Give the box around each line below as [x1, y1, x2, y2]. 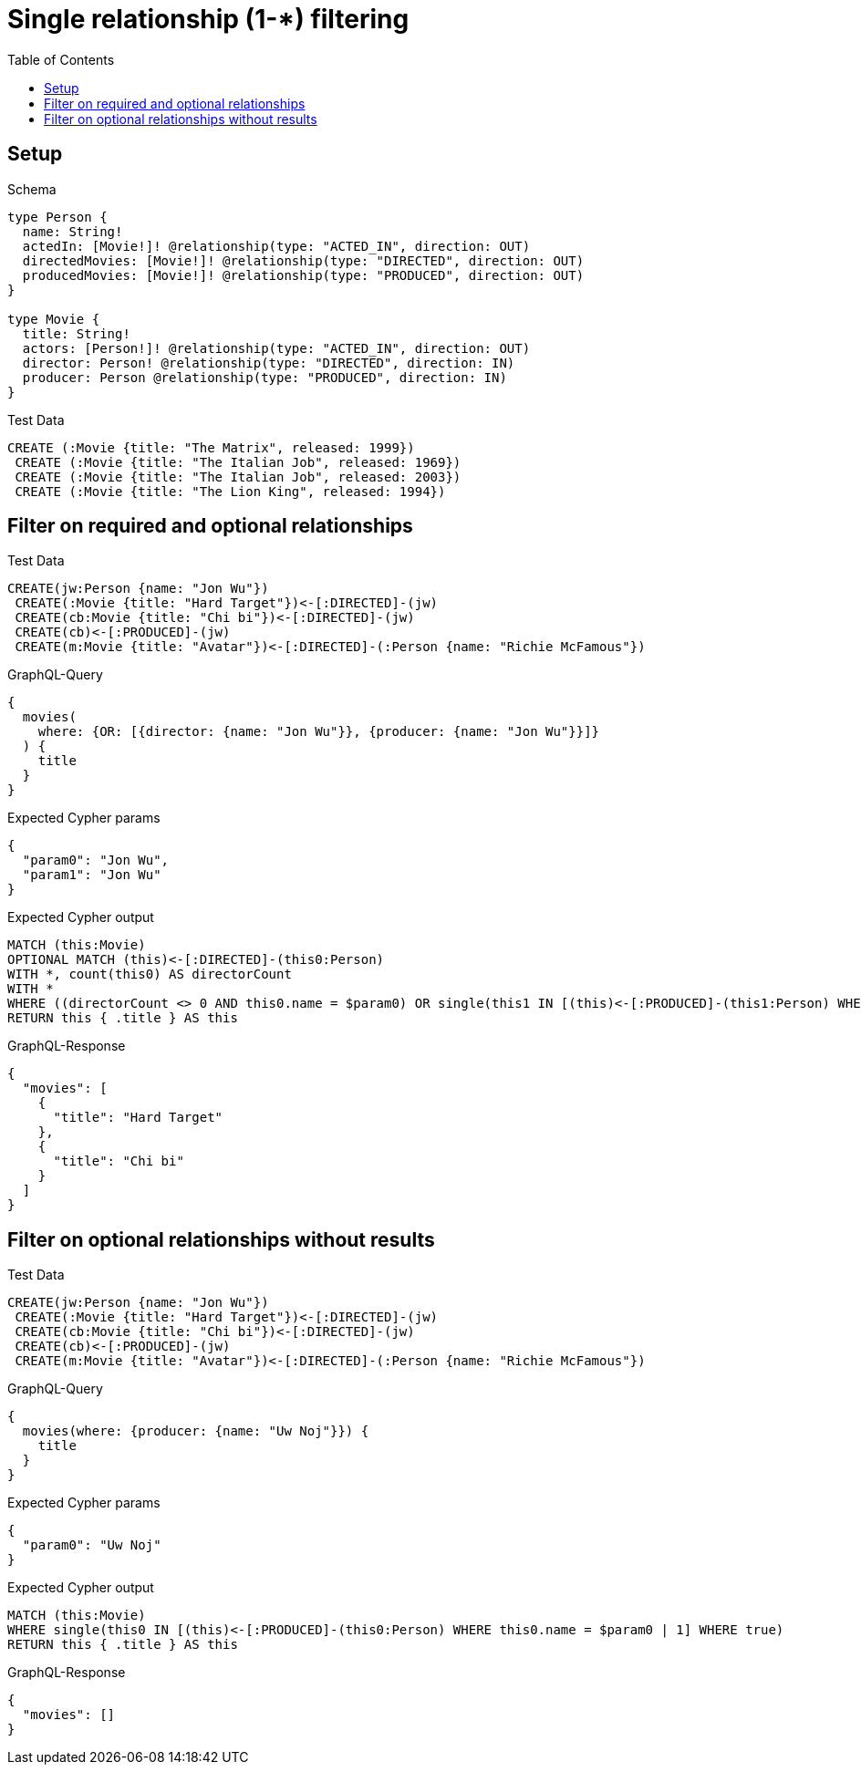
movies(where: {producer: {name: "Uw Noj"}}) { [22, 1424, 369, 1439]
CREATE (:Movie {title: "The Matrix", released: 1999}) [7, 440, 415, 455]
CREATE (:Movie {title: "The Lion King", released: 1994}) [15, 483, 446, 499]
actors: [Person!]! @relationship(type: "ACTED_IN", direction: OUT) [22, 340, 531, 356]
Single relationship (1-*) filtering [7, 4, 410, 35]
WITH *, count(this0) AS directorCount [7, 967, 292, 982]
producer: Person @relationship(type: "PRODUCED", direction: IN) [22, 369, 507, 385]
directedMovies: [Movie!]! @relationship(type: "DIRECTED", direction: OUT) [22, 253, 585, 268]
